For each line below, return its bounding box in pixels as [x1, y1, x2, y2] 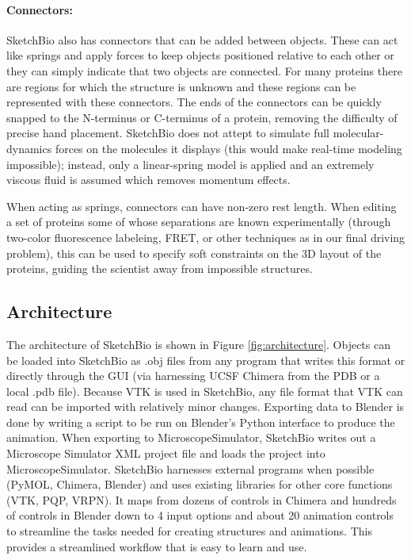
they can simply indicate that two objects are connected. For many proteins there [6, 62, 402, 79]
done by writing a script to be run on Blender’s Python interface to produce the [6, 413, 395, 430]
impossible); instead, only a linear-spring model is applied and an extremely [6, 155, 375, 172]
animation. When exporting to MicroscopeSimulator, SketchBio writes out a [6, 429, 376, 446]
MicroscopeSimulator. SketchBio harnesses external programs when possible [6, 460, 375, 477]
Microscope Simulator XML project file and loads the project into [6, 445, 325, 462]
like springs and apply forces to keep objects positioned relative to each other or [6, 47, 394, 63]
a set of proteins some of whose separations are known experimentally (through [6, 213, 391, 230]
